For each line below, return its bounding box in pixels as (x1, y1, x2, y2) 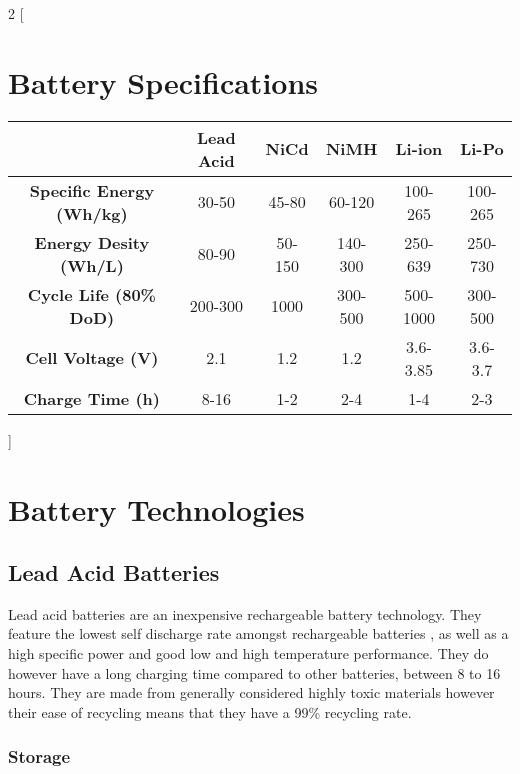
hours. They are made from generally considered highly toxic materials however (8, 682, 495, 703)
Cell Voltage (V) (25, 346, 159, 370)
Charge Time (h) (23, 386, 160, 410)
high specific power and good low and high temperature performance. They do (8, 643, 489, 664)
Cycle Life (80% (27, 282, 156, 306)
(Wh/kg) (56, 201, 128, 225)
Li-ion (395, 137, 443, 161)
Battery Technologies (8, 488, 305, 529)
